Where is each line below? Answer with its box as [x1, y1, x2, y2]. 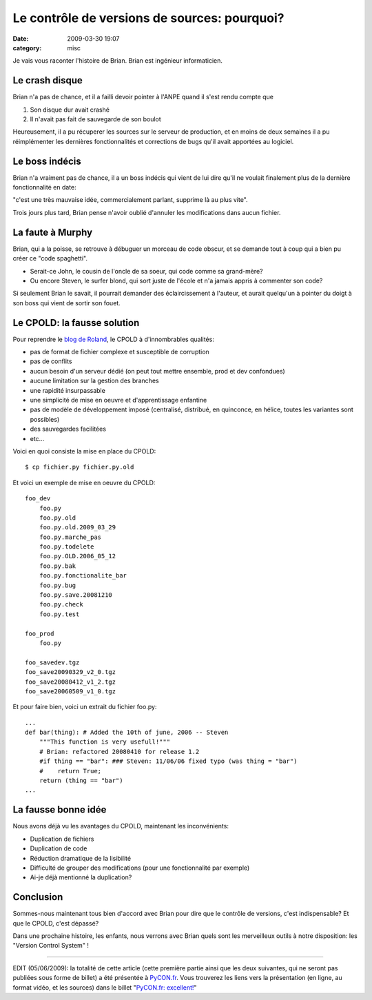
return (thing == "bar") [39, 777, 123, 785]
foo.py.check [39, 600, 83, 609]
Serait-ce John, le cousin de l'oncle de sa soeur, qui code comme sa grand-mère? [30, 267, 263, 275]
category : [12, 43, 42, 52]
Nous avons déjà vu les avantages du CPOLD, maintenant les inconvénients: [12, 822, 229, 830]
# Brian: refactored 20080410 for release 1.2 [39, 748, 200, 755]
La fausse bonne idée [12, 804, 107, 816]
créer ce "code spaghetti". [12, 254, 87, 263]
